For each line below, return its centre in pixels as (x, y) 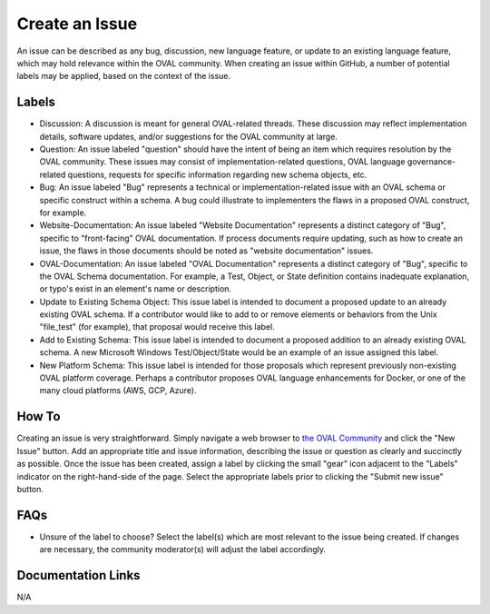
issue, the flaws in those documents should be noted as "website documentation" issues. (206, 251)
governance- (431, 162)
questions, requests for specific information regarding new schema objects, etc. (217, 174)
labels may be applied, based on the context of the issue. (124, 76)
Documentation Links (78, 575)
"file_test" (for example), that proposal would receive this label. (157, 327)
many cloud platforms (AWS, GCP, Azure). (118, 391)
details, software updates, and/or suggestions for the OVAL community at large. (188, 136)
